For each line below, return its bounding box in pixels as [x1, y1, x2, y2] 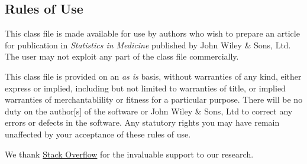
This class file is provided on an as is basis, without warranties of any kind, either [5, 70, 302, 82]
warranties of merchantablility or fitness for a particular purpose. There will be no [5, 93, 303, 106]
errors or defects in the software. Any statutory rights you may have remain [5, 116, 280, 129]
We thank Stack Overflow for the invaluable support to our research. [5, 147, 254, 160]
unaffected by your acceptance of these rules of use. [5, 127, 191, 140]
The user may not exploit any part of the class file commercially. [5, 50, 239, 63]
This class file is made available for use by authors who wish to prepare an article [5, 27, 300, 40]
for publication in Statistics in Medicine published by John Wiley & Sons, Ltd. [5, 38, 291, 51]
